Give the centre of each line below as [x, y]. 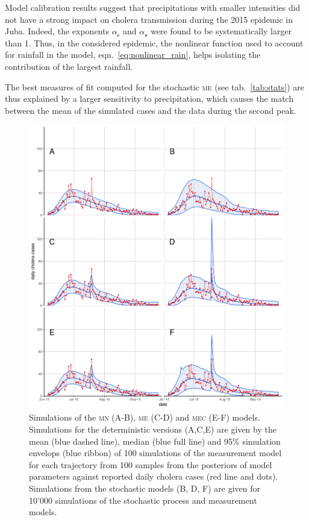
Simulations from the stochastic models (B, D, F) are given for [145, 488]
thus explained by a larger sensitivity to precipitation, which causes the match [149, 99]
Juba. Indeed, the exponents [57, 31]
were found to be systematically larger [221, 31]
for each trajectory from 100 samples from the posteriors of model [151, 464]
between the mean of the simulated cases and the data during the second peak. [151, 110]
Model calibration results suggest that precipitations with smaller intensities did [153, 7]
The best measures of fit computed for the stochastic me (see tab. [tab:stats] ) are [154, 86]
